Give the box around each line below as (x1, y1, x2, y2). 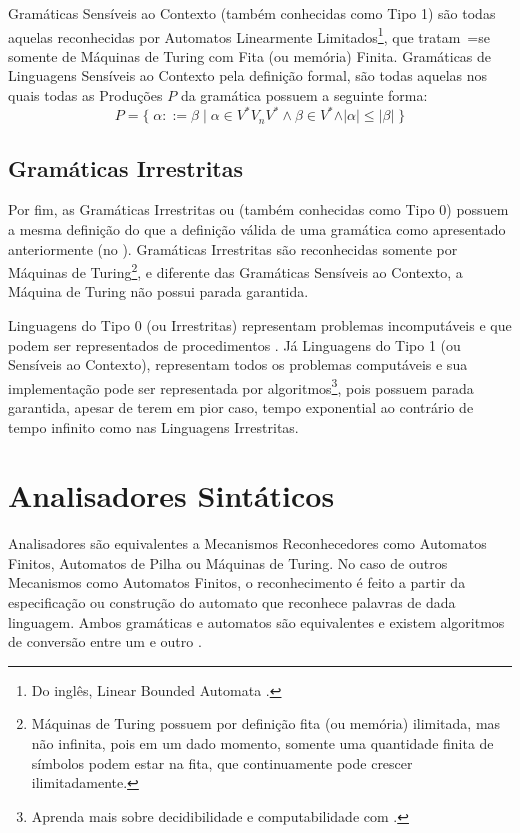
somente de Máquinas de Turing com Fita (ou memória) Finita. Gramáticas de (8, 45, 492, 66)
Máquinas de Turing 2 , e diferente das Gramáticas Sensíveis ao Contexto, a (8, 259, 463, 282)
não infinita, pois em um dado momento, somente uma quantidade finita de (31, 733, 494, 754)
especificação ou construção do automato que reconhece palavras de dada (8, 592, 456, 613)
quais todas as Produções (8, 85, 163, 106)
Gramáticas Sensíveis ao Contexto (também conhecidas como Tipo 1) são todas (8, 3, 496, 23)
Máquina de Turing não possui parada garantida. (8, 281, 309, 302)
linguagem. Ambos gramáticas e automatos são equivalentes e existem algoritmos (8, 611, 505, 632)
